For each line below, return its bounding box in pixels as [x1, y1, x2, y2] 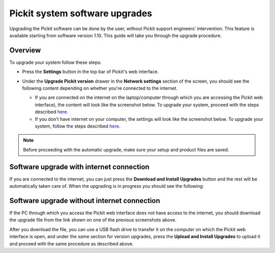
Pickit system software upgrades [9, 8, 152, 19]
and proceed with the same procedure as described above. [9, 240, 134, 247]
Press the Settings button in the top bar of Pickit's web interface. [22, 69, 159, 75]
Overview [9, 46, 41, 55]
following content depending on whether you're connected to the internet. [22, 85, 178, 91]
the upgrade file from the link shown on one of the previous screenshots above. [9, 217, 177, 223]
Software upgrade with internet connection [9, 162, 150, 171]
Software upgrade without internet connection [9, 196, 160, 205]
